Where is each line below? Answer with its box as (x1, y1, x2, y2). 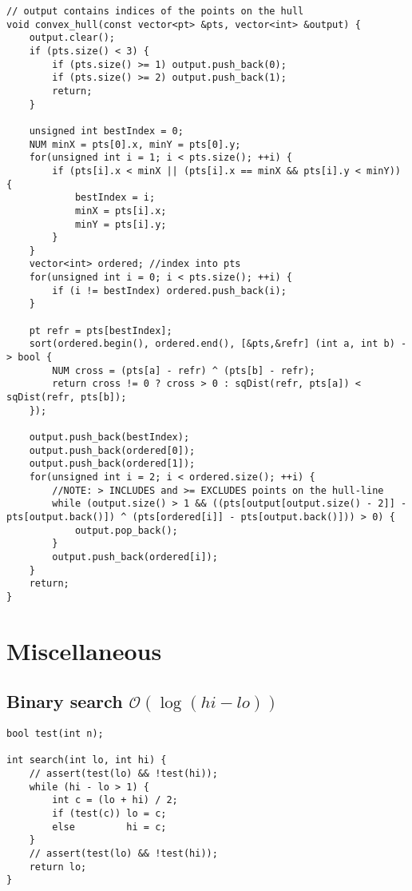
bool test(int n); (6, 728, 104, 740)
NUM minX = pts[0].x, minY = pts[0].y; (29, 138, 241, 150)
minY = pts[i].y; (74, 218, 167, 230)
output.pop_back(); (74, 524, 178, 536)
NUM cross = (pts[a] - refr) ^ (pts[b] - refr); (52, 364, 315, 376)
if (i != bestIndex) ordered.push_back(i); (52, 284, 287, 296)
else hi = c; (52, 821, 167, 833)
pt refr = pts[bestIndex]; (29, 324, 172, 336)
